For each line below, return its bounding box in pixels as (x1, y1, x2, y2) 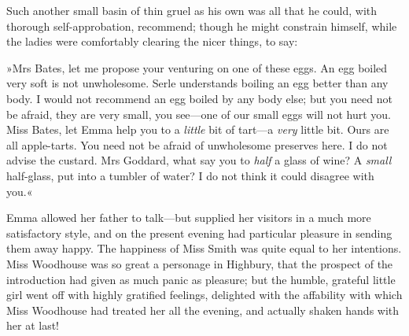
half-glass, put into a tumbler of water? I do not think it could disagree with (6, 167, 374, 183)
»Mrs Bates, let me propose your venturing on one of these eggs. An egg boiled (6, 59, 388, 76)
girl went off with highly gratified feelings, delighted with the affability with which (6, 286, 403, 303)
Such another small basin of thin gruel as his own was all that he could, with (6, 2, 378, 18)
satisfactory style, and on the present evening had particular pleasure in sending (6, 224, 392, 241)
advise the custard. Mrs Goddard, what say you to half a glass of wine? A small (6, 152, 392, 168)
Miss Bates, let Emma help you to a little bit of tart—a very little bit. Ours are (6, 121, 389, 138)
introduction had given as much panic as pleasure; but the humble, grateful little (6, 271, 396, 287)
